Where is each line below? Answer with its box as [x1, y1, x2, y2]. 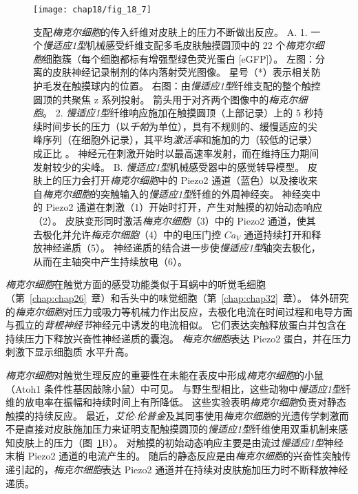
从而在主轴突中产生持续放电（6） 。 [33, 254, 187, 268]
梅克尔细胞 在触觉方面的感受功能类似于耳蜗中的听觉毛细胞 [6, 277, 266, 291]
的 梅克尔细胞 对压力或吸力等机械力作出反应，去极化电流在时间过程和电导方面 [6, 304, 352, 318]
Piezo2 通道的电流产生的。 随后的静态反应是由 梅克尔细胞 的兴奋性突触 [28, 449, 341, 463]
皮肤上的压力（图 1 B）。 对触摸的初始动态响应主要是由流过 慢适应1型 [14, 435, 324, 449]
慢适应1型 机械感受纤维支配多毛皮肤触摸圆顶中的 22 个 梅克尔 [43, 38, 315, 52]
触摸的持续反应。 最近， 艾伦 [6, 408, 134, 422]
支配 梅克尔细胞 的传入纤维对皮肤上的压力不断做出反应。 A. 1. [33, 24, 308, 39]
